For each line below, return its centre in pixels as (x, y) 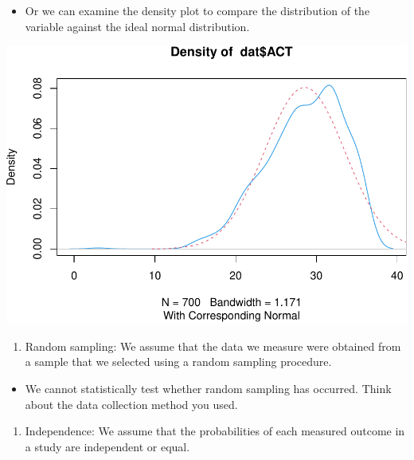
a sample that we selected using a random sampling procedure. (178, 362)
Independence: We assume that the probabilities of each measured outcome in (215, 431)
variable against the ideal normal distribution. (137, 26)
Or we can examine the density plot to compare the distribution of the (197, 10)
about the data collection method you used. (131, 404)
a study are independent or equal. (107, 446)
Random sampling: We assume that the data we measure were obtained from (213, 346)
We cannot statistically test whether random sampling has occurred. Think (208, 388)
